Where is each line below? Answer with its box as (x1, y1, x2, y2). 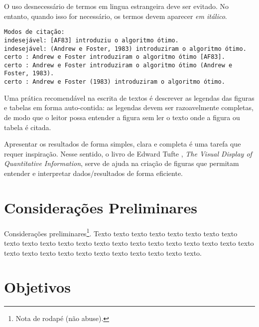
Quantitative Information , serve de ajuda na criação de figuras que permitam (4, 158, 239, 168)
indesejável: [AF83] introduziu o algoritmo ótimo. (4, 36, 179, 44)
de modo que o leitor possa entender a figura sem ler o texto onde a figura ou (4, 112, 240, 122)
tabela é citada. (4, 122, 51, 132)
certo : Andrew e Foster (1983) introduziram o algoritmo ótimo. (4, 78, 225, 86)
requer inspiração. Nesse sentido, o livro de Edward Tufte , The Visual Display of (4, 148, 252, 159)
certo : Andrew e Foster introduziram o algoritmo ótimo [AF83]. (4, 53, 225, 61)
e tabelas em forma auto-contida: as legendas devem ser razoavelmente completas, (4, 102, 254, 113)
